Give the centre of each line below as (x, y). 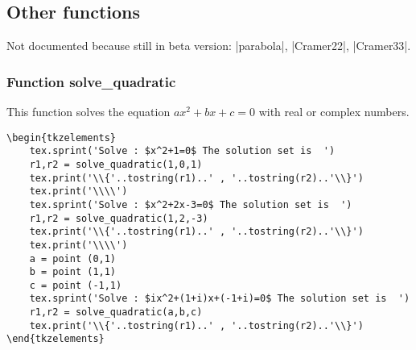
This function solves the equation (89, 112)
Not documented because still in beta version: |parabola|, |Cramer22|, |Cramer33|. (209, 46)
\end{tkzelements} (56, 339)
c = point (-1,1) (76, 285)
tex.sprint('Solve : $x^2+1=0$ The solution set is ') (182, 151)
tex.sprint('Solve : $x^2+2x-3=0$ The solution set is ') (191, 204)
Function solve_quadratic (91, 81)
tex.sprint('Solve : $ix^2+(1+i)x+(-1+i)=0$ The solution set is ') (220, 299)
